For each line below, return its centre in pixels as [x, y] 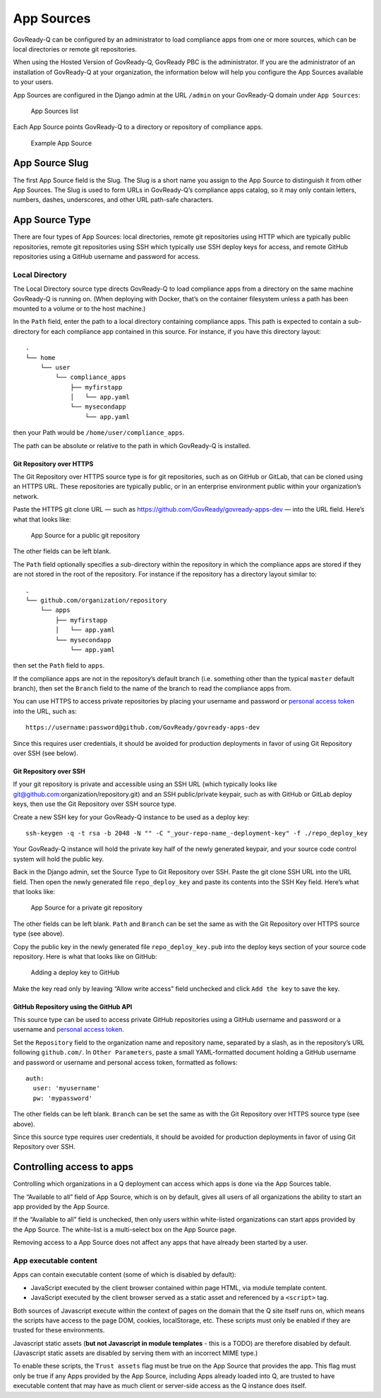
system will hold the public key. [59, 859]
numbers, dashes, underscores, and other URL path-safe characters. [113, 200]
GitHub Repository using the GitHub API [73, 1006]
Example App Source [61, 143]
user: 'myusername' [66, 1088]
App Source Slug [51, 163]
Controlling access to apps [73, 1167]
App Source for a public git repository [85, 535]
